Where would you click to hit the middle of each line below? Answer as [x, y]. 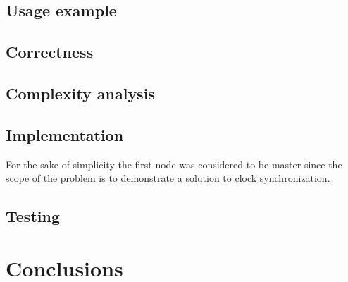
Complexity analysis [80, 93]
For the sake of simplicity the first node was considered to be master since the [174, 164]
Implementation [65, 134]
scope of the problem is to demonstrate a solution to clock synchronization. [168, 178]
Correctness [50, 52]
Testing [33, 216]
